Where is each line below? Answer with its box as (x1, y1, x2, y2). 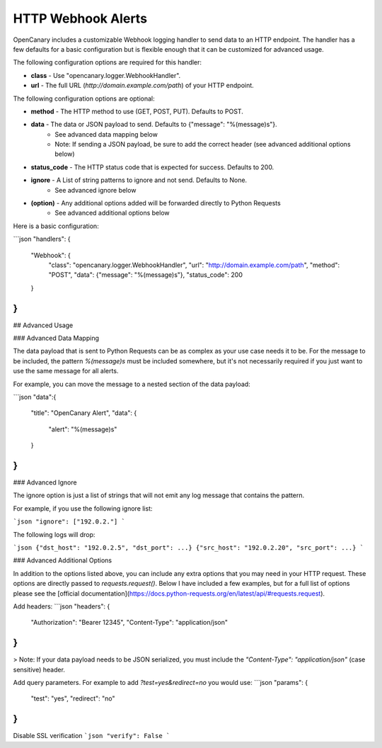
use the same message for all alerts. (13, 367, 119, 375)
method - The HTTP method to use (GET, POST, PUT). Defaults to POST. (30, 107, 243, 115)
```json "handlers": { (13, 234, 71, 244)
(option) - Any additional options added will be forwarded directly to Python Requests (30, 199, 281, 208)
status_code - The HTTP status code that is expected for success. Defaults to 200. (30, 163, 274, 171)
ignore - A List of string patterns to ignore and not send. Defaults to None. (30, 176, 248, 184)
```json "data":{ (13, 393, 57, 401)
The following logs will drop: (13, 530, 95, 538)
